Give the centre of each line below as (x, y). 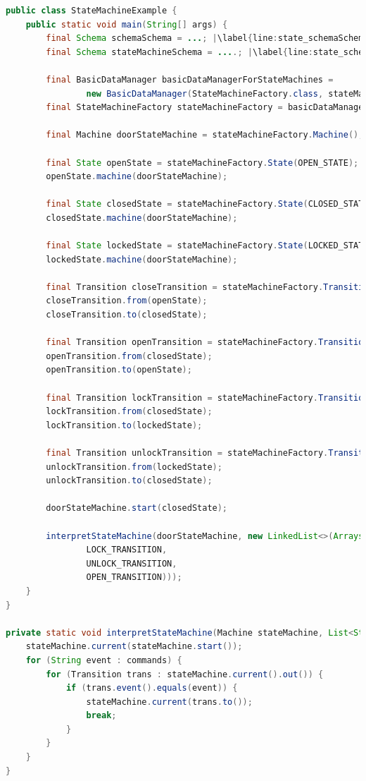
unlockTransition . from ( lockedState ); (134, 467)
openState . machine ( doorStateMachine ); (137, 177)
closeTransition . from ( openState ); (127, 301)
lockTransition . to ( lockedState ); (124, 425)
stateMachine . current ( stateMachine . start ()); (134, 647)
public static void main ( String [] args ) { (127, 24)
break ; (101, 716)
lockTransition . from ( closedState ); (129, 412)
